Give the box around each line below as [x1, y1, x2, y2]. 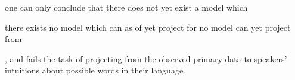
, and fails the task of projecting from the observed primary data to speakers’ [5, 52, 287, 65]
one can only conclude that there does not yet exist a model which [5, 1, 248, 13]
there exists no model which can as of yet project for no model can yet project [5, 21, 291, 33]
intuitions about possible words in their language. [5, 64, 185, 76]
